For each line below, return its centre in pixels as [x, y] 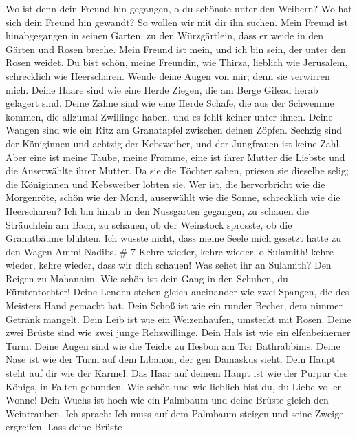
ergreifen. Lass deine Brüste [64, 427]
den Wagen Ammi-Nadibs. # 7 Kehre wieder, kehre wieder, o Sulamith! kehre [170, 251]
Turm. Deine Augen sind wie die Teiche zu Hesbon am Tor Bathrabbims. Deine [173, 345]
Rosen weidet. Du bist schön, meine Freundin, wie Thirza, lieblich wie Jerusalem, [177, 62]
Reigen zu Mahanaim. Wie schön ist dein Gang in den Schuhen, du [147, 278]
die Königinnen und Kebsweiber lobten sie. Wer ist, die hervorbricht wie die [165, 184]
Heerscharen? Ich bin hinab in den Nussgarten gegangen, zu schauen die [158, 210]
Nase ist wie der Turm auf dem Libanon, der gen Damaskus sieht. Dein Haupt [171, 359]
